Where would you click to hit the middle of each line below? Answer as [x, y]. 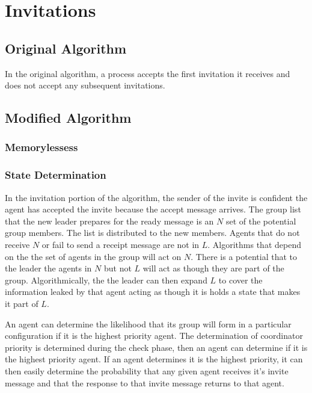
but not [118, 268]
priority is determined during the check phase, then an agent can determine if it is [156, 347]
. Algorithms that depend [254, 244]
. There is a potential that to [244, 256]
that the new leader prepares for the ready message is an [109, 221]
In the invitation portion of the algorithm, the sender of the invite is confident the [156, 197]
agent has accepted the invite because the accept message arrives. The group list [153, 209]
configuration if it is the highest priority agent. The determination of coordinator [154, 336]
